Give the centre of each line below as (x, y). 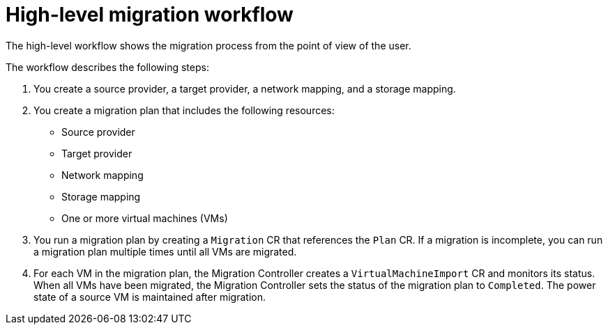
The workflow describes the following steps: (107, 67)
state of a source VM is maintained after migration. (150, 297)
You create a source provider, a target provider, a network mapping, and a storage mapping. (245, 88)
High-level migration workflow (150, 15)
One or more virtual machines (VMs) (145, 218)
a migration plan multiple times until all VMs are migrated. (165, 251)
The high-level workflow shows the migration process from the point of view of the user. (208, 45)
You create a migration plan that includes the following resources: (184, 110)
